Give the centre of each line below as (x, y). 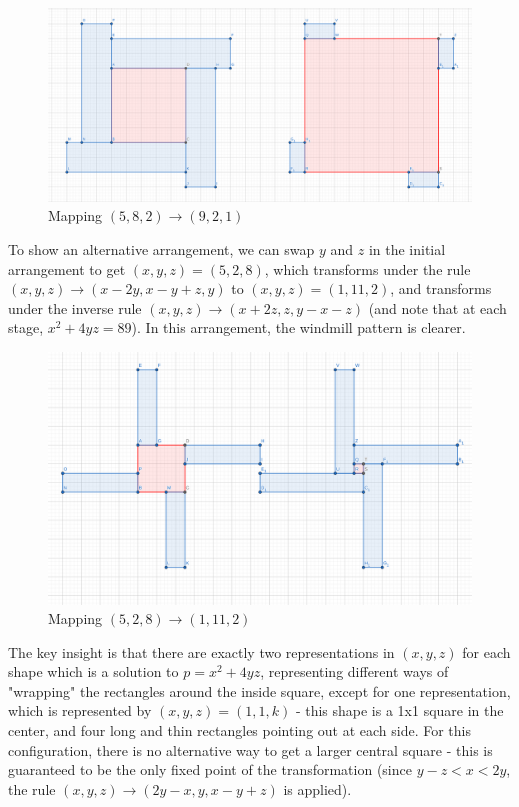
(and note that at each (437, 307)
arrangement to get (67, 268)
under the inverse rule (75, 307)
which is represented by (80, 710)
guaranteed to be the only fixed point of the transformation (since (210, 769)
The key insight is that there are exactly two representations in (201, 651)
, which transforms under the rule (367, 268)
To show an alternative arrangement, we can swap (161, 248)
